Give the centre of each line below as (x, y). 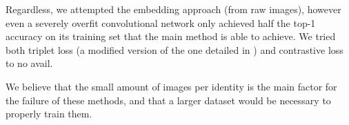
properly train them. (49, 114)
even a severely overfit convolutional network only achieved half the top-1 (161, 22)
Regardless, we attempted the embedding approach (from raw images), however (173, 9)
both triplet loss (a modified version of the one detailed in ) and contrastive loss (174, 49)
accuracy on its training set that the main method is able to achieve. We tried (171, 36)
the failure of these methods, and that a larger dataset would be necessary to (168, 100)
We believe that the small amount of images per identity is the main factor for (171, 86)
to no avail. (29, 63)
